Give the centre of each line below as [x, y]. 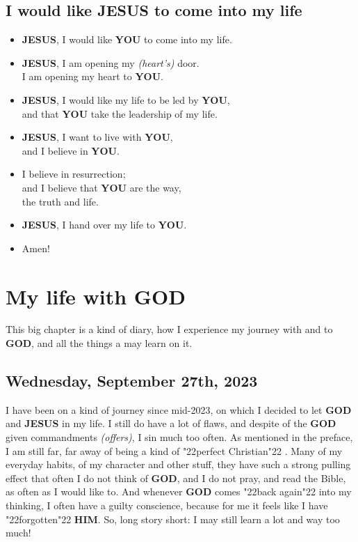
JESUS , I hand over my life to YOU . [104, 225]
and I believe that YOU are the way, [101, 187]
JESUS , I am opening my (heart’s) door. [111, 62]
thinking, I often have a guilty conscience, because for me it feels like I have [167, 505]
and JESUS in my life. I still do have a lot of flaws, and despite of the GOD [171, 423]
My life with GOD [96, 296]
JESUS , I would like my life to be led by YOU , [126, 99]
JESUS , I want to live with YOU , [97, 137]
